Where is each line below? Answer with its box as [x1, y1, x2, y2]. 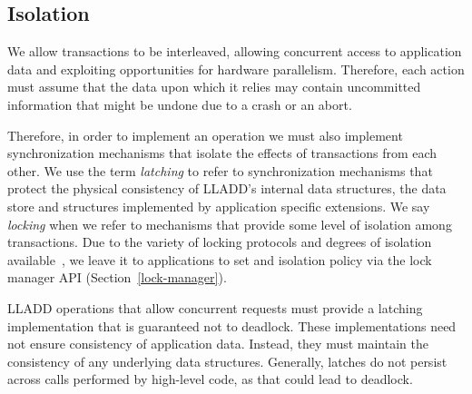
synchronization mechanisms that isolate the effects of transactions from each [7, 143, 438, 163]
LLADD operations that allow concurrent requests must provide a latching [7, 298, 423, 317]
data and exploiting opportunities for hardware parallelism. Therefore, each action [7, 59, 465, 78]
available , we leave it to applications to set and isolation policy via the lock [7, 250, 432, 269]
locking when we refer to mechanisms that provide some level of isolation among [7, 214, 452, 233]
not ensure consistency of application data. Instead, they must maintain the [7, 334, 428, 353]
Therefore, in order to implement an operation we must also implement [7, 125, 403, 144]
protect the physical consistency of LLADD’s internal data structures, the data [7, 179, 447, 198]
